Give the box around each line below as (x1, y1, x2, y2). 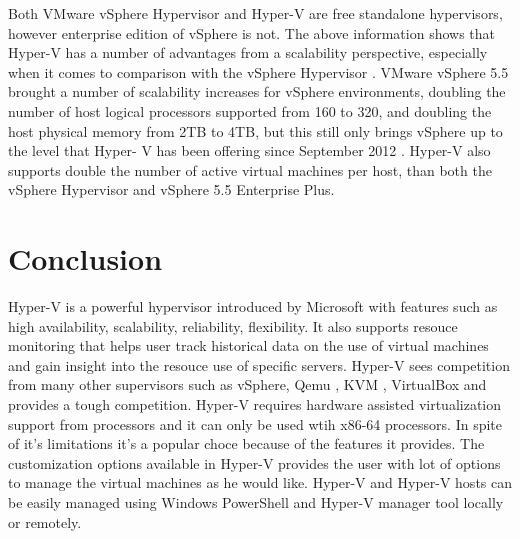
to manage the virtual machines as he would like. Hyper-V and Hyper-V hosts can (8, 472, 513, 493)
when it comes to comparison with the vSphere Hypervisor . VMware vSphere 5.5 (8, 61, 509, 82)
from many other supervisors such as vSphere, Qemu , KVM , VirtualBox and (8, 374, 487, 395)
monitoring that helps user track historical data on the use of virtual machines (8, 335, 489, 356)
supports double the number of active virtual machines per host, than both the (8, 159, 492, 180)
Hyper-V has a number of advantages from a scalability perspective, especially (8, 42, 488, 63)
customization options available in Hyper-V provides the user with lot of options (8, 452, 501, 473)
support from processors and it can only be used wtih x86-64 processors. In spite (8, 413, 503, 434)
